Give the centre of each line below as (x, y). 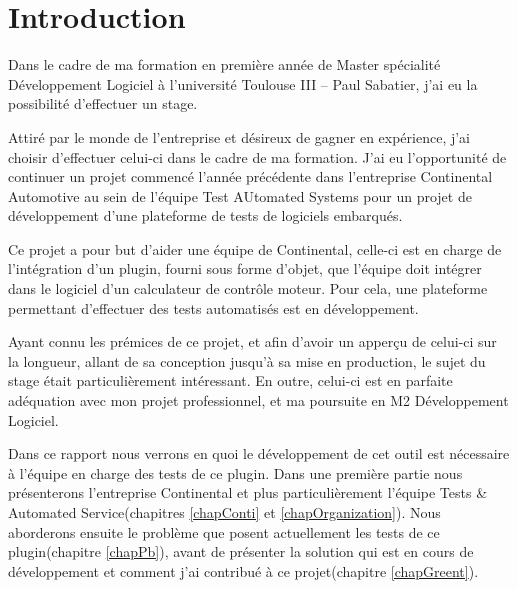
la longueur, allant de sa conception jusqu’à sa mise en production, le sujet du (247, 360)
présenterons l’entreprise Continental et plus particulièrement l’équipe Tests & (248, 492)
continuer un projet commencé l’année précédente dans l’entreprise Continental (250, 176)
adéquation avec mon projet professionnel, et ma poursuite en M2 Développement (258, 400)
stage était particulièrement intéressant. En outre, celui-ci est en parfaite (230, 380)
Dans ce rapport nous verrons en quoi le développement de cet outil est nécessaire (259, 453)
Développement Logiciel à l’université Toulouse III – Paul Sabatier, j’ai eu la (243, 83)
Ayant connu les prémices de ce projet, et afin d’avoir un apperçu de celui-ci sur (252, 341)
